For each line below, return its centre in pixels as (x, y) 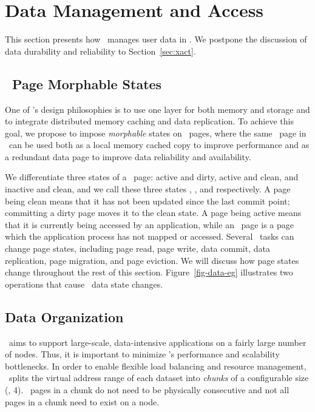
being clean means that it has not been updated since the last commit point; (147, 201)
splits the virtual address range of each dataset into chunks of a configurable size (159, 378)
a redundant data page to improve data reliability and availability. (128, 156)
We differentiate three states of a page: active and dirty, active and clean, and (152, 177)
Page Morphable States (87, 83)
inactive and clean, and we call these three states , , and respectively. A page (148, 189)
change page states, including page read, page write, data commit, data (137, 248)
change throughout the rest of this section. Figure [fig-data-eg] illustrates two (149, 272)
